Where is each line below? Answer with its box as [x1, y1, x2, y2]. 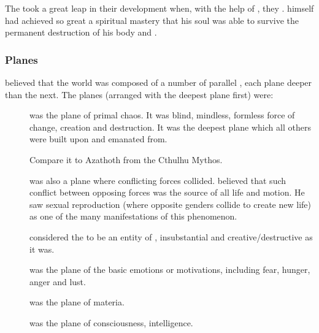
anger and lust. [29, 275, 86, 288]
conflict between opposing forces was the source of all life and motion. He [29, 186, 305, 199]
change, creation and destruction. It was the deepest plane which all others [29, 120, 311, 133]
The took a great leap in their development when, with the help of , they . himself [5, 2, 314, 14]
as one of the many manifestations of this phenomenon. [29, 210, 237, 223]
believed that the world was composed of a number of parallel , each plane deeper [5, 76, 312, 88]
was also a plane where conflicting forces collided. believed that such [29, 174, 286, 186]
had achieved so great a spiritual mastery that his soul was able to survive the [5, 13, 299, 26]
